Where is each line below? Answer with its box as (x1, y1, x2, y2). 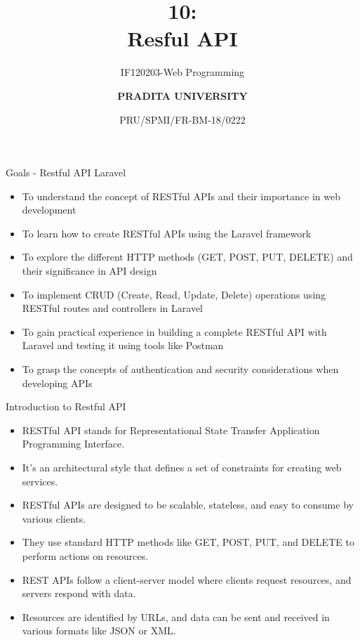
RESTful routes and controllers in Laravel (22, 301, 203, 315)
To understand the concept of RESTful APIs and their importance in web (22, 188, 340, 203)
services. (22, 474, 58, 488)
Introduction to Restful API (6, 399, 126, 414)
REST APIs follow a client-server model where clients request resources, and (22, 572, 352, 587)
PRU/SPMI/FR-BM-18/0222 (119, 112, 246, 126)
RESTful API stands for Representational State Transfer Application (22, 422, 320, 437)
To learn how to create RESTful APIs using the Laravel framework (22, 226, 312, 240)
